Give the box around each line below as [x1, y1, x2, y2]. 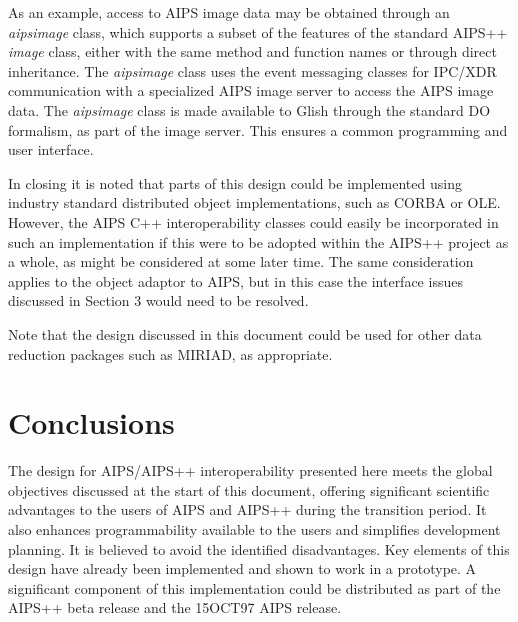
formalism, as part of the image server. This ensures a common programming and [8, 119, 508, 140]
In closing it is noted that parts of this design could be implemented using [8, 172, 462, 193]
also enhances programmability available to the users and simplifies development [8, 519, 501, 539]
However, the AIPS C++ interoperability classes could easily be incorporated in [8, 211, 499, 232]
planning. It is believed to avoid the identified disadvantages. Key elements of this [8, 538, 510, 559]
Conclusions [8, 402, 175, 443]
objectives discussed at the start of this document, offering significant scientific [8, 479, 490, 500]
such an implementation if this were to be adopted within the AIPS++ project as [8, 231, 509, 252]
